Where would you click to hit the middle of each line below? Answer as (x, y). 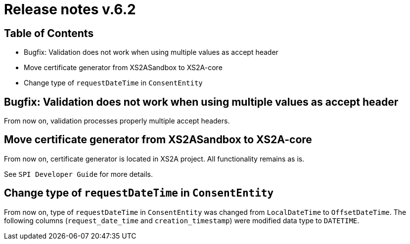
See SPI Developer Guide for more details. (78, 174)
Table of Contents (49, 33)
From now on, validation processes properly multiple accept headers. (117, 121)
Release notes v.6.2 (70, 9)
